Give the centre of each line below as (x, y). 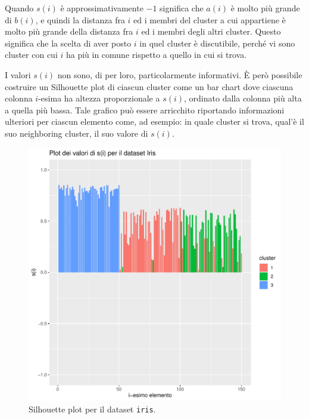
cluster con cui (31, 55)
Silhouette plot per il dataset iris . (92, 409)
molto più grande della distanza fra (69, 31)
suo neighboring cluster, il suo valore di (77, 133)
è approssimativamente (102, 8)
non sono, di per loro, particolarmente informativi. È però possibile (180, 74)
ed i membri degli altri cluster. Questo (211, 31)
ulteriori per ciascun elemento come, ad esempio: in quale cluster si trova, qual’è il (154, 121)
